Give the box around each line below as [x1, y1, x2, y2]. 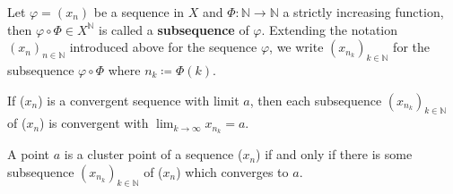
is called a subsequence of [99, 20, 249, 38]
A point [7, 145, 50, 164]
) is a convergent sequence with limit [38, 90, 240, 109]
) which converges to [176, 162, 289, 181]
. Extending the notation [261, 20, 398, 38]
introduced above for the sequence [69, 38, 257, 56]
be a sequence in [93, 3, 185, 21]
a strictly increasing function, [283, 3, 444, 21]
